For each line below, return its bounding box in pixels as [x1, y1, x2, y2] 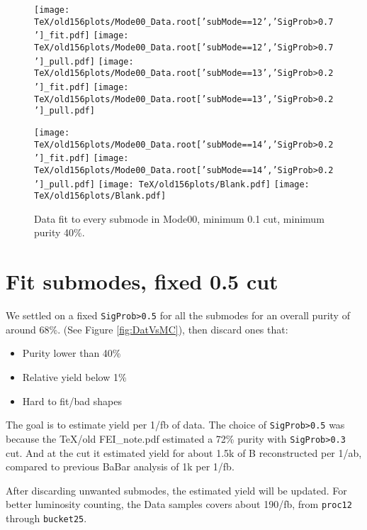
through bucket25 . [6, 510, 87, 525]
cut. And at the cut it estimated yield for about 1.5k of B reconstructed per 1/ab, [6, 445, 362, 460]
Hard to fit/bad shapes [22, 393, 123, 408]
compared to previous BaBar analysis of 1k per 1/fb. [6, 459, 235, 474]
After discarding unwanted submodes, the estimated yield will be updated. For [6, 482, 347, 497]
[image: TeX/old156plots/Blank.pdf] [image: [98, 179, 310, 189]
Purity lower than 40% [22, 346, 121, 360]
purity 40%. [34, 225, 85, 240]
